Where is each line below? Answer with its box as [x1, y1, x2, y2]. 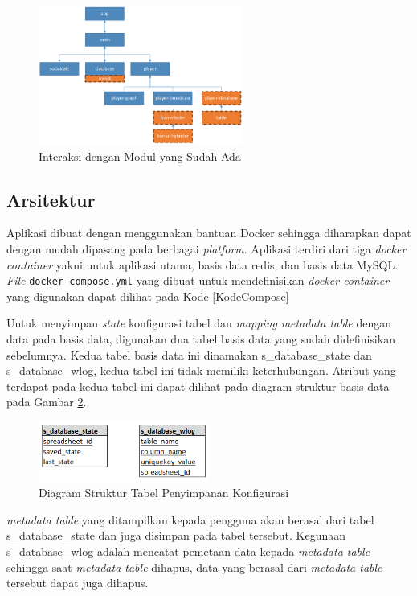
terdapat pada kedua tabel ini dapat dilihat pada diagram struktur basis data [6, 377, 390, 394]
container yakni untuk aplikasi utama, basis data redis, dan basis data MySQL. [6, 256, 399, 273]
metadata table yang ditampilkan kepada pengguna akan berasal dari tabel [6, 511, 374, 528]
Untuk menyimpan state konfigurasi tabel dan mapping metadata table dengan [6, 314, 391, 331]
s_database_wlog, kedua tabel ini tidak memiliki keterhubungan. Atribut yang [6, 362, 396, 379]
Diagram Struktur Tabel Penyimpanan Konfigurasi [39, 484, 289, 501]
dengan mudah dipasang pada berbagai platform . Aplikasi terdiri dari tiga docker [6, 240, 407, 257]
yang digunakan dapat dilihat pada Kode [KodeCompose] [6, 287, 289, 304]
